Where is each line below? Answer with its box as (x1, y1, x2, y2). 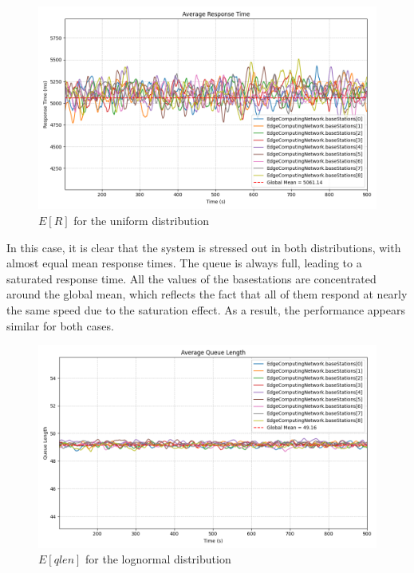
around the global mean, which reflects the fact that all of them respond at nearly (6, 286, 408, 302)
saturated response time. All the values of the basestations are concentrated (6, 270, 377, 286)
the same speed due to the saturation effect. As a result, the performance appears (6, 301, 405, 318)
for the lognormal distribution (85, 551, 231, 567)
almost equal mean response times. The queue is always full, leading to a (6, 255, 362, 271)
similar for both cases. (6, 317, 114, 334)
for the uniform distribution (73, 211, 210, 228)
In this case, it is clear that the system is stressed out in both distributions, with (6, 239, 401, 255)
